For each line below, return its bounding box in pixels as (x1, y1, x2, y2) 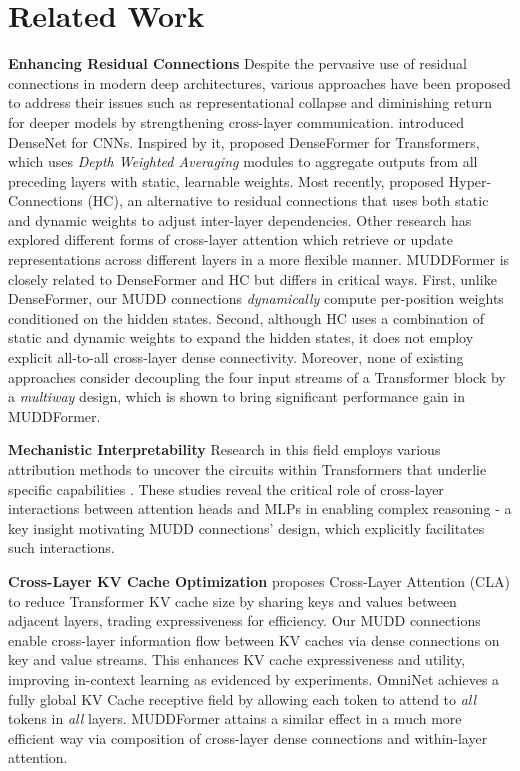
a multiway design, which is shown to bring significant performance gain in (8, 386, 465, 407)
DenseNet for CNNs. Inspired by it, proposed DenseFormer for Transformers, (8, 131, 480, 152)
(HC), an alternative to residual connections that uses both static (87, 190, 489, 211)
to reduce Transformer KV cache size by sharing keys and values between (8, 590, 457, 611)
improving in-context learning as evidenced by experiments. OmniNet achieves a (8, 668, 500, 689)
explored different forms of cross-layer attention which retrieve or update (8, 229, 454, 250)
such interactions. (8, 537, 115, 558)
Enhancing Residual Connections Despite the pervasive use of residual (8, 53, 467, 74)
